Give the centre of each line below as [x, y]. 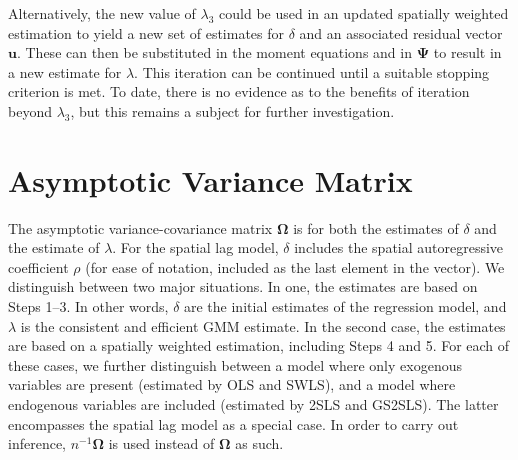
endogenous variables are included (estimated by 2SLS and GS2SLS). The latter [253, 404]
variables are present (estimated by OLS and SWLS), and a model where [232, 384]
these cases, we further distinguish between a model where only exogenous [235, 364]
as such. [259, 443]
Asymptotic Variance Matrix [210, 179]
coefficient [38, 266]
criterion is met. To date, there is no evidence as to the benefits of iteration [239, 91]
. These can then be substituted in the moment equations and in [214, 52]
